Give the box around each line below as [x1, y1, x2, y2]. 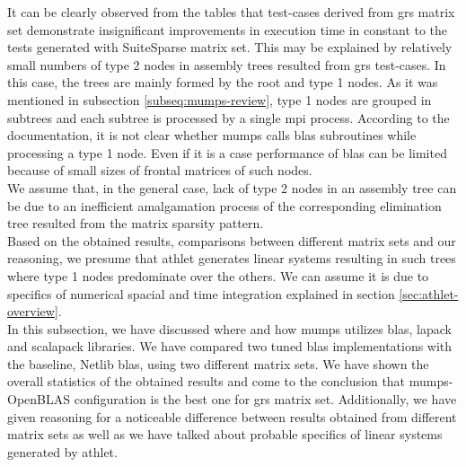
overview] [7, 302, 58, 321]
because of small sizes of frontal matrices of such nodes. [7, 161, 312, 180]
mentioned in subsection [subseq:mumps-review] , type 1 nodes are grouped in [7, 90, 432, 109]
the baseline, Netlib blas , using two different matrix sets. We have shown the [7, 354, 429, 373]
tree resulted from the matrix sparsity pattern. [7, 214, 264, 233]
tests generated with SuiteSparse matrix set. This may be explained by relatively [7, 38, 453, 57]
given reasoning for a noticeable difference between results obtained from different [7, 407, 457, 426]
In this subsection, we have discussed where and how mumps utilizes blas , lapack [7, 319, 453, 338]
